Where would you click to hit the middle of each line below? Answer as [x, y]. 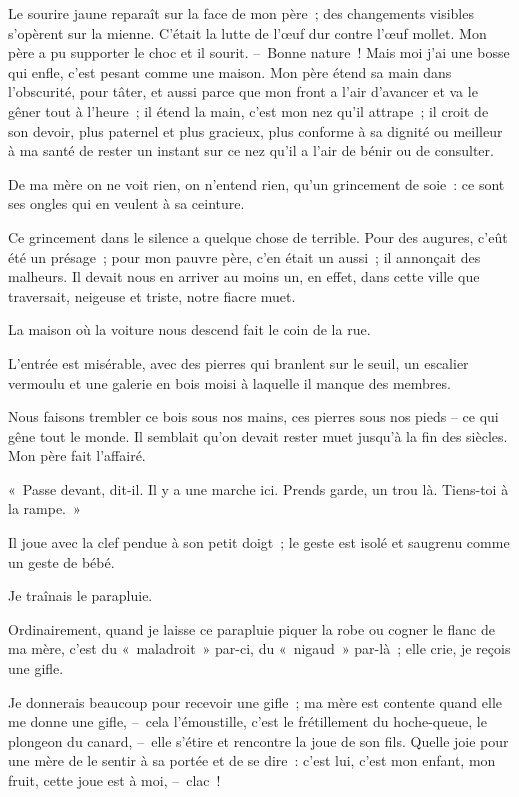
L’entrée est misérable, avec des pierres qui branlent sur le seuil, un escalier [238, 362]
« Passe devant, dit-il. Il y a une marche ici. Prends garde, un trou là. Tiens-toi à [258, 488]
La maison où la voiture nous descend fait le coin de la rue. [189, 329]
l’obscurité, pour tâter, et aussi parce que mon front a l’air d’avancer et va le [243, 91]
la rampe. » [44, 508]
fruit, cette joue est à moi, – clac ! [114, 780]
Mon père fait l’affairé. [77, 455]
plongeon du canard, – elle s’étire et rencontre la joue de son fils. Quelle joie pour [258, 740]
